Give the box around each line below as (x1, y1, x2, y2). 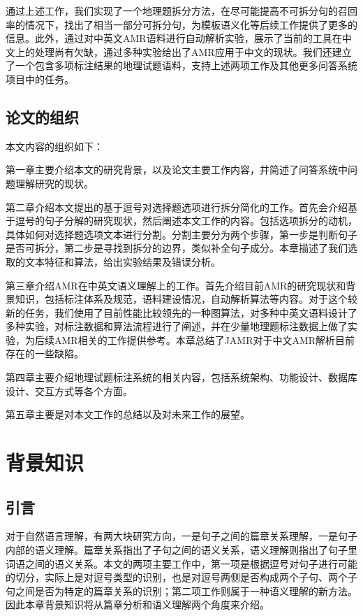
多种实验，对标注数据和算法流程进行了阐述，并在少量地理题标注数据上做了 (6, 319, 348, 334)
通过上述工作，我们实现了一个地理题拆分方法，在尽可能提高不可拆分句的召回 (6, 3, 357, 17)
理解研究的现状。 (15, 176, 94, 190)
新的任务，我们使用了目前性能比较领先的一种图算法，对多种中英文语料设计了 (6, 305, 357, 320)
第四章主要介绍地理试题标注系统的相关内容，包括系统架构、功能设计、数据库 (6, 370, 357, 385)
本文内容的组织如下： (6, 138, 103, 153)
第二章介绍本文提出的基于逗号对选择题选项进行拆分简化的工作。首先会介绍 (6, 199, 348, 214)
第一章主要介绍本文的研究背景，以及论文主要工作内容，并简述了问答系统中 (6, 162, 348, 177)
